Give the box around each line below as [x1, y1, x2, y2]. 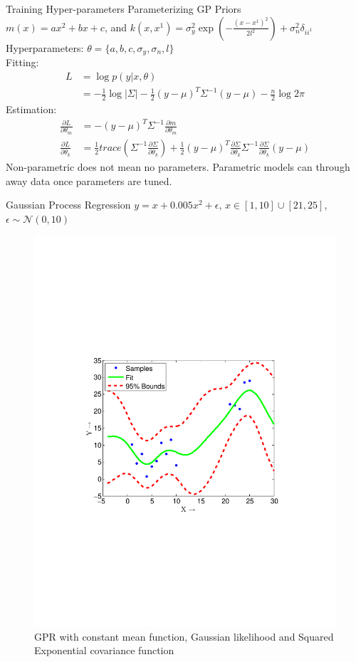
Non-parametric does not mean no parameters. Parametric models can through [6, 159, 350, 174]
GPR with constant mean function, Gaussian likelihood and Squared [34, 629, 334, 643]
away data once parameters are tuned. [6, 173, 172, 188]
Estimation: [6, 102, 57, 117]
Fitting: [6, 55, 39, 70]
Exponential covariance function [34, 643, 174, 658]
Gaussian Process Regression [6, 197, 131, 212]
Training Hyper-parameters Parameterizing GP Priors [6, 1, 241, 16]
